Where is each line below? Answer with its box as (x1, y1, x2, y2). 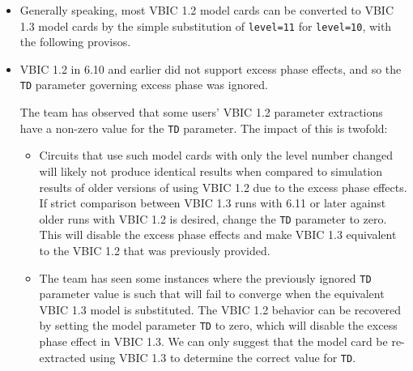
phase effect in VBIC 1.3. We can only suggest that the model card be (39, 333, 388, 350)
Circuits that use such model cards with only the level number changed (39, 147, 393, 164)
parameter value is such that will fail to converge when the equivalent (39, 285, 385, 302)
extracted (39, 348, 86, 365)
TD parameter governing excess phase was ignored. (19, 76, 268, 93)
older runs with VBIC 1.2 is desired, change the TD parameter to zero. (39, 210, 387, 227)
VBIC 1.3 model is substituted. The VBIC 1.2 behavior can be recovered (39, 301, 401, 318)
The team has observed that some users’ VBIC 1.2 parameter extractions (19, 104, 383, 121)
